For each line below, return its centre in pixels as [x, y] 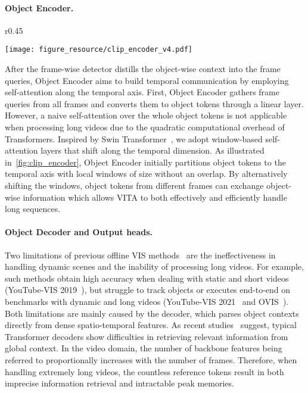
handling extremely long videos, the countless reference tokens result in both [144, 371]
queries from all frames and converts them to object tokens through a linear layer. [154, 103]
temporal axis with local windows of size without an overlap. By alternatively [146, 174]
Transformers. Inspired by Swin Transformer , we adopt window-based [134, 138]
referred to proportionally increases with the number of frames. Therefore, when [151, 359]
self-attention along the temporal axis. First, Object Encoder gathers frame [142, 92]
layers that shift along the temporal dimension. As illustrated [153, 150]
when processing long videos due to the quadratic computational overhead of [145, 127]
